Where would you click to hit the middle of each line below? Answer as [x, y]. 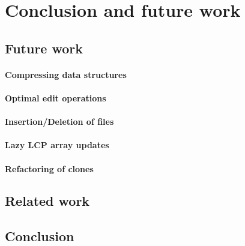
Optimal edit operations [56, 97]
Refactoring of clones [49, 168]
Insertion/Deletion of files [59, 121]
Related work [47, 201]
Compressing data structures [66, 74]
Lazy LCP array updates [57, 145]
